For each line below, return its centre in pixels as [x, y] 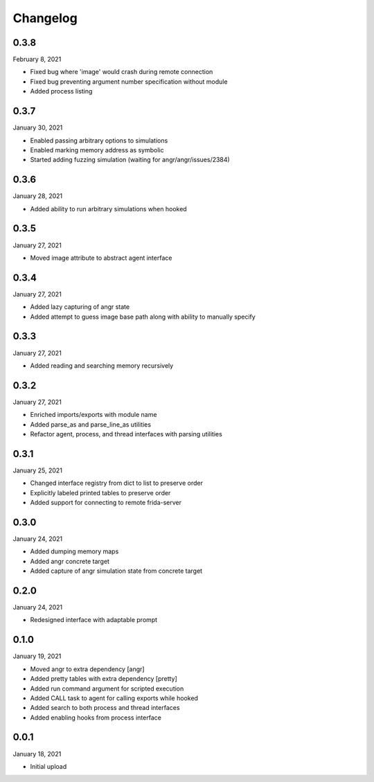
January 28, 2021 [38, 196]
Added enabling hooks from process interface [96, 718]
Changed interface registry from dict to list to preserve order [117, 483]
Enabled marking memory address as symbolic [97, 150]
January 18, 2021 [37, 754]
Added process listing [61, 91]
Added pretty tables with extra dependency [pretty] [104, 679]
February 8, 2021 [37, 60]
